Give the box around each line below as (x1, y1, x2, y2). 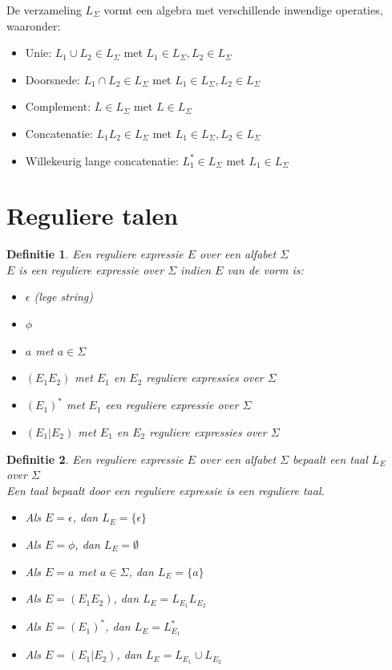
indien (180, 261, 212, 278)
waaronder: (6, 17, 61, 34)
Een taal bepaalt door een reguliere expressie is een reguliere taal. (6, 481, 325, 498)
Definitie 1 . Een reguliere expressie (6, 246, 184, 262)
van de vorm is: (227, 261, 304, 278)
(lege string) (34, 288, 94, 305)
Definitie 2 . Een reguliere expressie (6, 450, 184, 467)
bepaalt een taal (293, 450, 368, 467)
